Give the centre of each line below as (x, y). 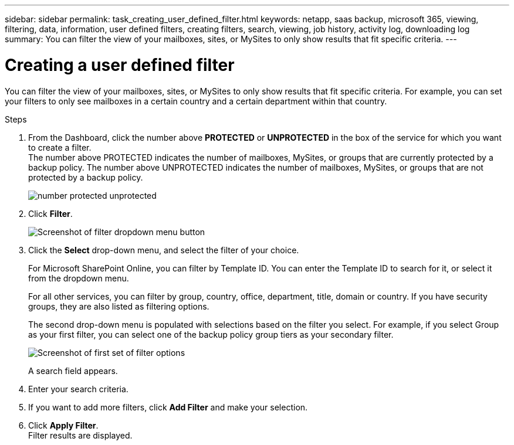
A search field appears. (73, 371)
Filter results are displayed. (80, 435)
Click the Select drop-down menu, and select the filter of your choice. (164, 250)
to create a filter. (60, 147)
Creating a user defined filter (120, 65)
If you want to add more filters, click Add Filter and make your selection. (168, 407)
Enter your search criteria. (78, 389)
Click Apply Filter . (63, 425)
